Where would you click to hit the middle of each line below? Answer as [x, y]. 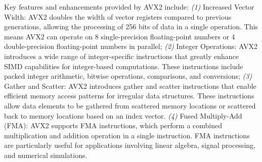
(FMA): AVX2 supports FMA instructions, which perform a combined [113, 125]
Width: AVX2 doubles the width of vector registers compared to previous [118, 16]
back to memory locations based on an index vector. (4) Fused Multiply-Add [123, 115]
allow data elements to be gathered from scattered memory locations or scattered [130, 105]
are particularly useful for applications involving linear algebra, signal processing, [130, 145]
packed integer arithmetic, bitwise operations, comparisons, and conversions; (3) [128, 76]
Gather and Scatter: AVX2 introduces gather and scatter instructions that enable [130, 86]
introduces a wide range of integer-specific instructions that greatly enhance [122, 56]
